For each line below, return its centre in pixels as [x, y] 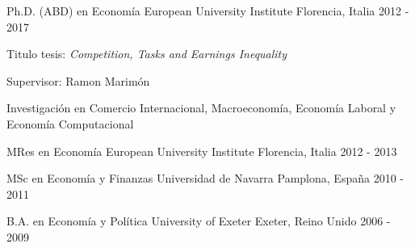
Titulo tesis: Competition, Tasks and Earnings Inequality [147, 54]
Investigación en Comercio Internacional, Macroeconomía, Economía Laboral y [201, 108]
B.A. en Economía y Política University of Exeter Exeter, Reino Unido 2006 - [199, 221]
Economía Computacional [70, 123]
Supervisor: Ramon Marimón [78, 80]
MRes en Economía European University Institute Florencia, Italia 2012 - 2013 [202, 151]
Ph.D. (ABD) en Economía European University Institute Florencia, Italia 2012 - [208, 11]
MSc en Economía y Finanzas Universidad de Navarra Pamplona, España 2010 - [205, 178]
